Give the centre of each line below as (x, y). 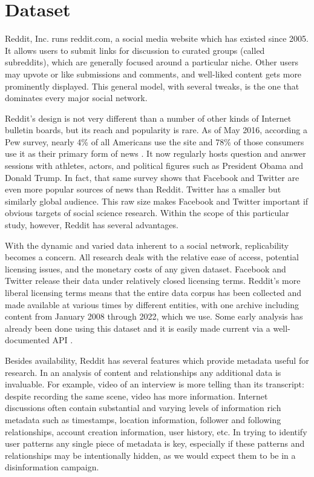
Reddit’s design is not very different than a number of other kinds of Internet (148, 118)
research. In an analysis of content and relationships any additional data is (143, 372)
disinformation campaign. (52, 467)
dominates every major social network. (76, 98)
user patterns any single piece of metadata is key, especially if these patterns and (155, 443)
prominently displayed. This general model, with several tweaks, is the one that (152, 86)
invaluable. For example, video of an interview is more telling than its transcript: (155, 384)
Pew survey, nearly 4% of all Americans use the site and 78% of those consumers (155, 141)
